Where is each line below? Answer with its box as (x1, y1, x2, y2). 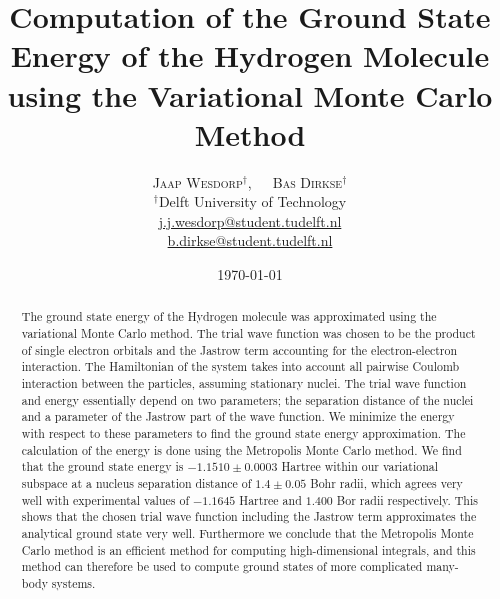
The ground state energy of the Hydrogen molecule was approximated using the (21, 308, 437, 325)
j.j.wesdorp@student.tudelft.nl (158, 210, 342, 231)
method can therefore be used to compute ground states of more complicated (21, 558, 423, 575)
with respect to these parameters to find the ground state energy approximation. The (21, 425, 466, 442)
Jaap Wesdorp (152, 171, 243, 192)
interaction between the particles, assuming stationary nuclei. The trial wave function (21, 375, 467, 392)
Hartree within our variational (281, 458, 439, 475)
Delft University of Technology (158, 191, 347, 212)
